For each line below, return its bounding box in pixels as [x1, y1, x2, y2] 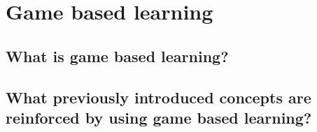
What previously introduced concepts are [6, 86, 311, 108]
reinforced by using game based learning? [6, 106, 312, 128]
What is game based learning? [6, 45, 229, 66]
